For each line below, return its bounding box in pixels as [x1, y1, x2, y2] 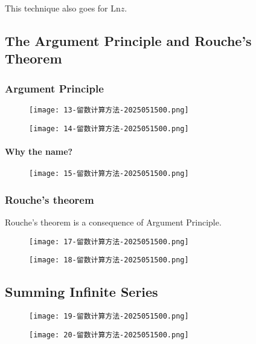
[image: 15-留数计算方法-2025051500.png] [29, 169, 189, 178]
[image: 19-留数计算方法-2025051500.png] [29, 312, 189, 321]
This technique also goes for [5, 2, 108, 14]
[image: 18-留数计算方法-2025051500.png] [29, 256, 189, 265]
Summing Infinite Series [5, 282, 158, 301]
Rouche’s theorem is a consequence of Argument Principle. [5, 215, 222, 228]
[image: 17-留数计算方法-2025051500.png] [29, 237, 189, 246]
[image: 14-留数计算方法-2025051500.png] [29, 124, 189, 133]
